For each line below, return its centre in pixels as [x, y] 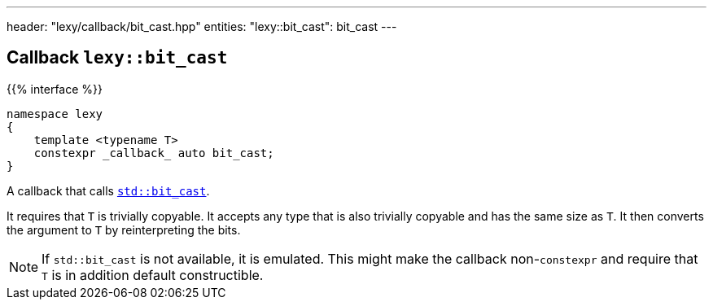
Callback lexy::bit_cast [117, 58]
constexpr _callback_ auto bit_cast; [154, 153]
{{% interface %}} [55, 89]
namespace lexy [55, 114]
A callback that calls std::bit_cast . [108, 190]
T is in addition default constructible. [153, 275]
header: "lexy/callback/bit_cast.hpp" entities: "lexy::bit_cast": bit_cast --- [202, 26]
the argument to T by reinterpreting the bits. [124, 229]
